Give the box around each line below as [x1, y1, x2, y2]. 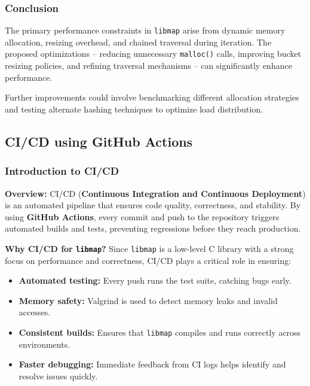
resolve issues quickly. [19, 369, 98, 382]
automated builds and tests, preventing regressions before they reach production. [5, 222, 301, 235]
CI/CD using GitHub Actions [5, 132, 193, 150]
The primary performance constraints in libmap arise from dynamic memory [5, 24, 286, 37]
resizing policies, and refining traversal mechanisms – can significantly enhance [5, 59, 292, 72]
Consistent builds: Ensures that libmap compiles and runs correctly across [19, 326, 301, 338]
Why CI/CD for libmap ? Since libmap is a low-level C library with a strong [5, 242, 294, 254]
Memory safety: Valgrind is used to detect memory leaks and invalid [19, 294, 278, 306]
